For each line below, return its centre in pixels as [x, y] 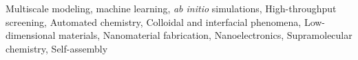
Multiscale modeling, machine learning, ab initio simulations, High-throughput [171, 8]
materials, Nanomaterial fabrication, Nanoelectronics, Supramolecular [206, 35]
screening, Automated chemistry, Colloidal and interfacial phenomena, [154, 21]
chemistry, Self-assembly [57, 48]
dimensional [31, 35]
